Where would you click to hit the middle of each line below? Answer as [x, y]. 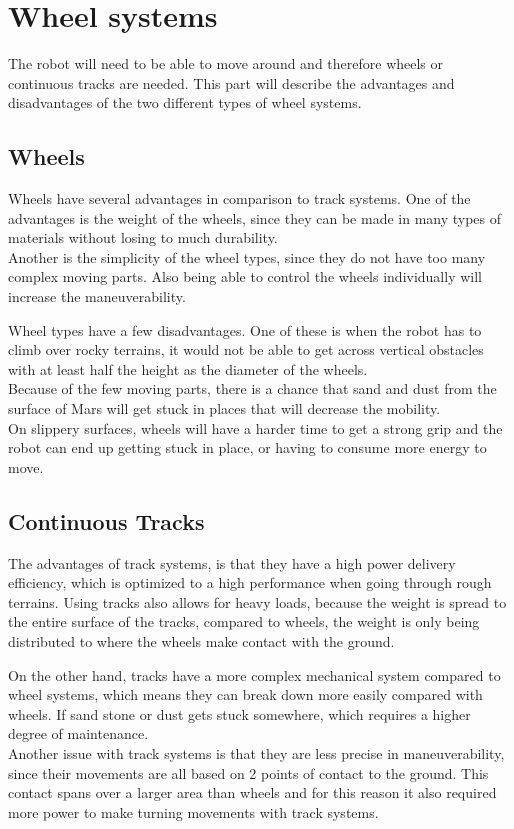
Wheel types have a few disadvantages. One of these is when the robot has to [245, 329]
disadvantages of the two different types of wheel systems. [185, 102]
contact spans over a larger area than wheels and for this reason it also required [252, 792]
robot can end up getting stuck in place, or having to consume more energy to [247, 447]
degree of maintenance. [78, 733]
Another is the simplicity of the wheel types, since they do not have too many [247, 256]
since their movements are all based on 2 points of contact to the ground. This [248, 772]
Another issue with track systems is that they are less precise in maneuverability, [256, 752]
